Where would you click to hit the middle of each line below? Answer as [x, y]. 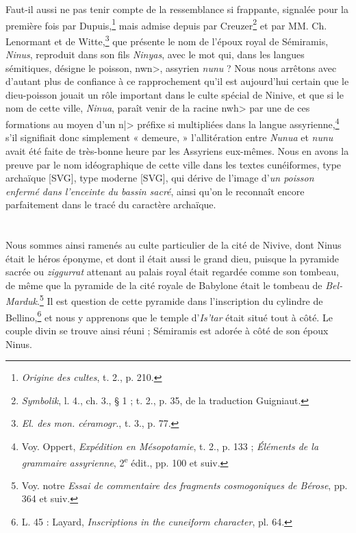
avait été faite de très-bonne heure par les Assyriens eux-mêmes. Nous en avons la [177, 150]
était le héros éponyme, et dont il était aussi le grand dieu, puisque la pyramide [172, 258]
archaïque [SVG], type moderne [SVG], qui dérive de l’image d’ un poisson [160, 178]
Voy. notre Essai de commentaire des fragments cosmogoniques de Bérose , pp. [185, 485]
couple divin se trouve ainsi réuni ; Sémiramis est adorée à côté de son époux [167, 330]
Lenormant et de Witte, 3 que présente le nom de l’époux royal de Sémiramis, [167, 40]
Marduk [22, 301]
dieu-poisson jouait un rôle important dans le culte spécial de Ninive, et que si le [175, 94]
